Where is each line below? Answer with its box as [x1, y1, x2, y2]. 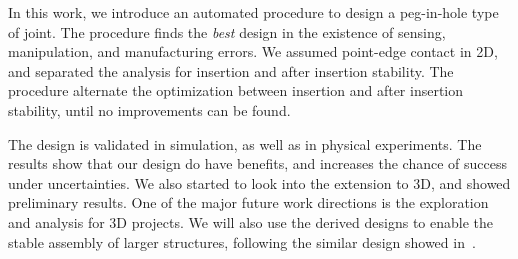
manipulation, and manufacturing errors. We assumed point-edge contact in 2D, [8, 41, 498, 62]
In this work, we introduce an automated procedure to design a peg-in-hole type [8, 2, 499, 22]
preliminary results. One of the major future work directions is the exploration [8, 192, 489, 213]
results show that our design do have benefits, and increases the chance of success [8, 153, 507, 174]
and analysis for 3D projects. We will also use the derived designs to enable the [8, 211, 493, 232]
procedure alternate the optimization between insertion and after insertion [8, 80, 464, 101]
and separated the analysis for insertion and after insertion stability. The [8, 60, 454, 81]
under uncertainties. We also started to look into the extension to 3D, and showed [8, 172, 511, 193]
